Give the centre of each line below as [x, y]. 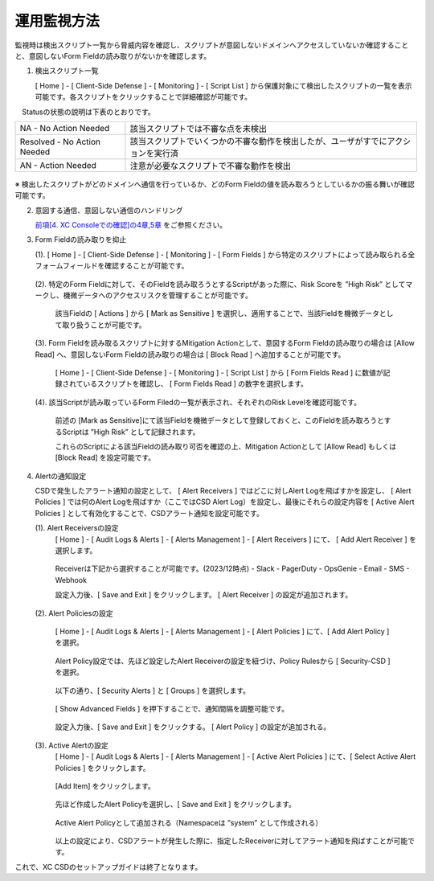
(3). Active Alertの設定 [72, 745]
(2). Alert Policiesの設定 [74, 613]
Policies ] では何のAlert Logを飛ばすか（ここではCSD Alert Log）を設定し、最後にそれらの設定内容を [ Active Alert [225, 502]
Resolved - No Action [60, 141]
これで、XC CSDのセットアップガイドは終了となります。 [108, 867]
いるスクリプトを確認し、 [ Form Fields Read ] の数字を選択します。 [196, 384]
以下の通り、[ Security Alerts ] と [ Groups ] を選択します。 [153, 690]
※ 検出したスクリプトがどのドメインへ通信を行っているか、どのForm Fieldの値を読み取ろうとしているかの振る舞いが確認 [215, 184]
